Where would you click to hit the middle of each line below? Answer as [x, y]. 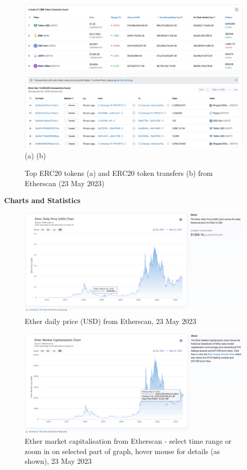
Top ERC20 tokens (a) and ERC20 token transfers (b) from [119, 173]
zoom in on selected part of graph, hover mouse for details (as [122, 451]
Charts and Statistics [42, 200]
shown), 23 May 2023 [58, 461]
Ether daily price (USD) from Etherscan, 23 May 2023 [111, 321]
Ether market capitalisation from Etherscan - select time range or [128, 441]
